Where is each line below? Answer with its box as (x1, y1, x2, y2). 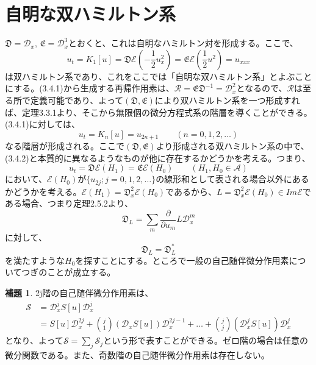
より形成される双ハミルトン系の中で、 (156, 140, 309, 152)
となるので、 (236, 82, 287, 94)
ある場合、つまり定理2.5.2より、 (5, 197, 133, 210)
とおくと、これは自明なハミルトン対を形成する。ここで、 (68, 37, 298, 49)
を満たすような (5, 253, 65, 266)
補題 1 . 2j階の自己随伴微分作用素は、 (5, 286, 154, 299)
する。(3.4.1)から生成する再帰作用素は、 (13, 82, 174, 94)
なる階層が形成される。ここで (5, 140, 124, 152)
